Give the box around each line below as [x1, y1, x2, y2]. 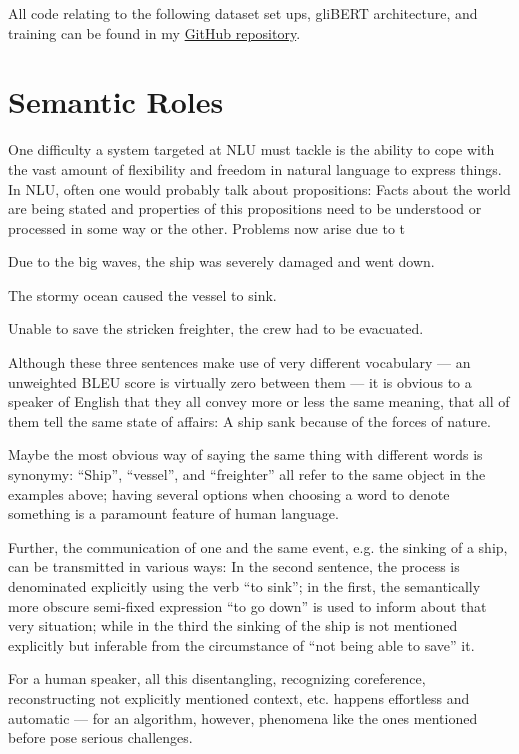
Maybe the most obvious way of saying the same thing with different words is [8, 444, 483, 465]
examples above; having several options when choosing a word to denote [8, 483, 450, 504]
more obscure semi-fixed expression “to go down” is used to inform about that [8, 595, 487, 616]
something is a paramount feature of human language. [8, 503, 339, 524]
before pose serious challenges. [8, 727, 193, 748]
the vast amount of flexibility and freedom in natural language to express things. [8, 158, 502, 179]
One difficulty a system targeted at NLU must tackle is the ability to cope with [8, 139, 495, 160]
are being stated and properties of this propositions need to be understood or [8, 198, 482, 219]
